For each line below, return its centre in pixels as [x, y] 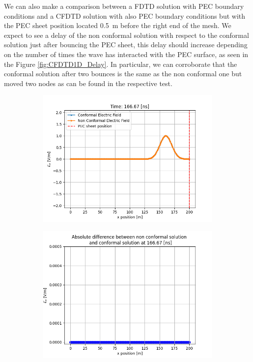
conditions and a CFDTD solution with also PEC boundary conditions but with [125, 15]
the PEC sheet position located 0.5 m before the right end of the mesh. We [118, 25]
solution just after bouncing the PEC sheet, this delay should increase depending [126, 45]
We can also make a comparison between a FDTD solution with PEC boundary [124, 6]
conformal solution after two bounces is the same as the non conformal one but [123, 74]
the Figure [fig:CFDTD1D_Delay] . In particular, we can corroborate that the [121, 64]
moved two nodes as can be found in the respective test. [88, 83]
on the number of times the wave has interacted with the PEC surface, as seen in [126, 54]
